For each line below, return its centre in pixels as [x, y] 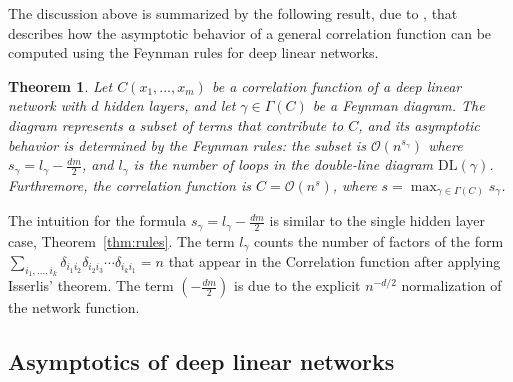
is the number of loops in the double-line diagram [283, 164]
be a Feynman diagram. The [398, 105]
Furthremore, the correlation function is [129, 184]
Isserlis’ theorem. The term [91, 285]
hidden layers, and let [169, 105]
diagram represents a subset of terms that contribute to [176, 124]
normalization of [451, 285]
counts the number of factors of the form [378, 240]
